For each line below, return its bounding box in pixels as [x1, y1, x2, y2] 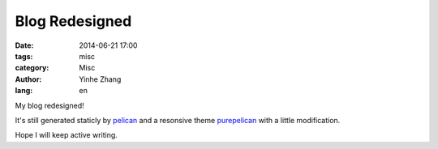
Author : [15, 74, 42, 84]
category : [15, 63, 49, 73]
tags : [15, 51, 33, 61]
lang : [15, 86, 33, 96]
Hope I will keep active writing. [15, 130, 118, 140]
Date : [15, 40, 34, 50]
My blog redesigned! [15, 100, 84, 110]
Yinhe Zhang [79, 74, 122, 84]
